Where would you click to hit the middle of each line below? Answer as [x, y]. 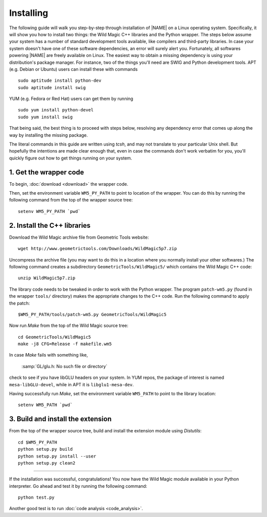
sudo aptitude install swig [52, 87]
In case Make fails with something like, [49, 355]
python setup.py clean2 [47, 463]
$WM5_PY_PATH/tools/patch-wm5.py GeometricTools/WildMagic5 [92, 314]
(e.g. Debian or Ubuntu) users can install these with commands [73, 69]
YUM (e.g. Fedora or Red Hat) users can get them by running [71, 99]
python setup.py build [45, 449]
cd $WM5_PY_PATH [38, 442]
